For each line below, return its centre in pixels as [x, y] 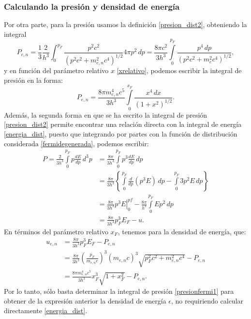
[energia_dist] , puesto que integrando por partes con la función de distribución [121, 134]
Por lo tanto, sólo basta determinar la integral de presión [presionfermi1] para [119, 291]
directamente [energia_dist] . [46, 310]
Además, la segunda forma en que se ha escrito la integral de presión [106, 114]
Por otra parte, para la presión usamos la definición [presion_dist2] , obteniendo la [125, 24]
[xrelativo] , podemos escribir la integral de [179, 70]
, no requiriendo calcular [207, 300]
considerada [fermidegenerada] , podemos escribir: [76, 143]
